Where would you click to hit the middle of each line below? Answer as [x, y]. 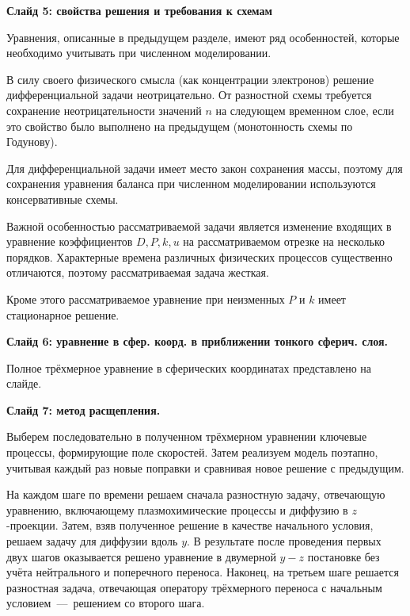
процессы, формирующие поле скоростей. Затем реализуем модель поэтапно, [192, 452]
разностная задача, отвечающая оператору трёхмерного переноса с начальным [194, 587]
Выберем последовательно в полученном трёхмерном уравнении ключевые [187, 436]
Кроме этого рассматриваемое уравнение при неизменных [146, 298]
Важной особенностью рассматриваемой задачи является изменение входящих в [199, 226]
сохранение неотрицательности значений [104, 110]
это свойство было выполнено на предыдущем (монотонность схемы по [180, 126]
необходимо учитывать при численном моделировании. [139, 53]
